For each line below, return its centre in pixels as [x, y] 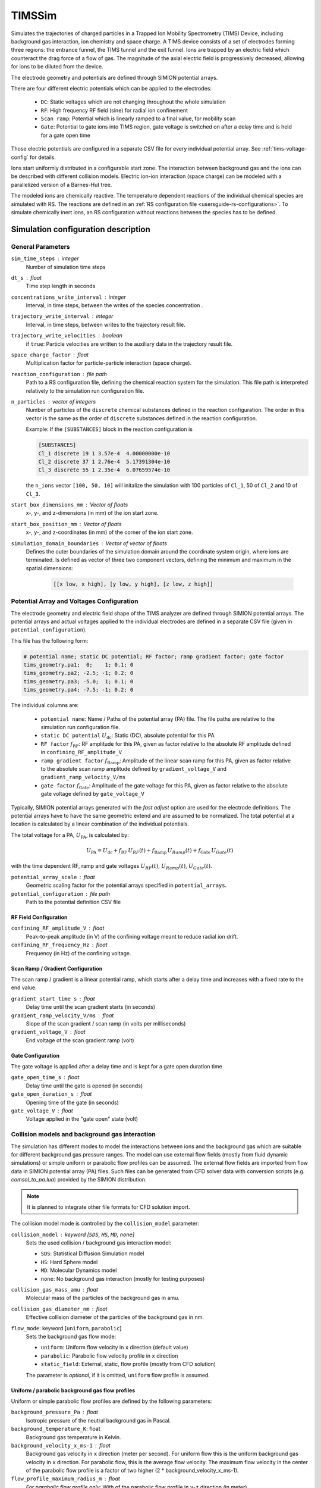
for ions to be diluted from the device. [57, 67]
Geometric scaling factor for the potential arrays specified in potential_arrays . [126, 885]
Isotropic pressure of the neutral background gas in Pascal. [98, 1420]
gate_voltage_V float [42, 1111]
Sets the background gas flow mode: [71, 1336]
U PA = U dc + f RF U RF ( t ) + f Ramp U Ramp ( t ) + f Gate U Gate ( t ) [160, 851]
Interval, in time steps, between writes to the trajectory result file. [106, 324]
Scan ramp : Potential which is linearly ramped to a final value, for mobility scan [138, 118]
